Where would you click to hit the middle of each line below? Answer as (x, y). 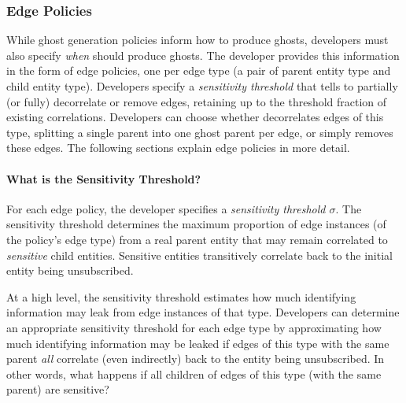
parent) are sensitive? (58, 389)
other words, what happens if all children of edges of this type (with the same (194, 373)
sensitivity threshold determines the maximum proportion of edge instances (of (196, 224)
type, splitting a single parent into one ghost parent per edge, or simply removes (200, 132)
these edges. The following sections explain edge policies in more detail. (178, 148)
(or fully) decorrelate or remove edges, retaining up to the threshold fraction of (197, 101)
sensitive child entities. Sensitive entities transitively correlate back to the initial (199, 255)
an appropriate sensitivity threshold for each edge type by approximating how (194, 327)
